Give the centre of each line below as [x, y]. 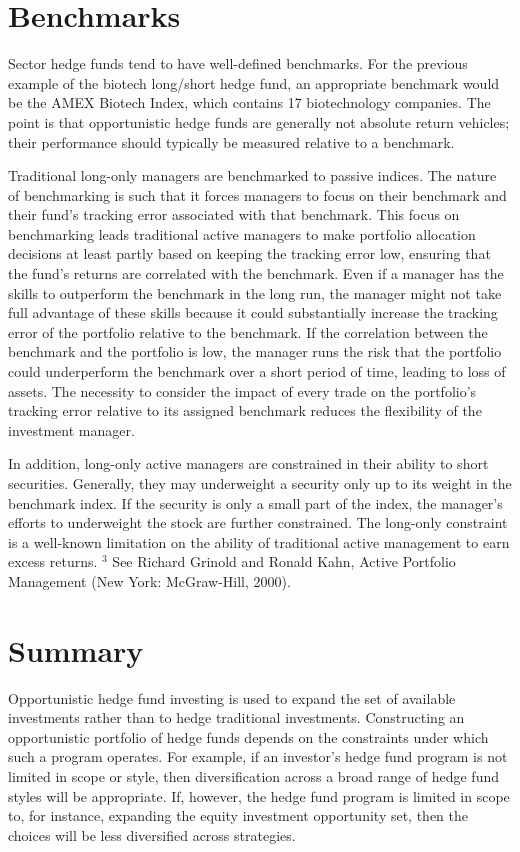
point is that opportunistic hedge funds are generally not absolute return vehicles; [259, 121]
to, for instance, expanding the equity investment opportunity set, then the [238, 815]
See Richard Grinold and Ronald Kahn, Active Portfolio [284, 561]
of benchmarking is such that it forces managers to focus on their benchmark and [257, 194]
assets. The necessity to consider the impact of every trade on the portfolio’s [242, 390]
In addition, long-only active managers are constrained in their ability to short [248, 463]
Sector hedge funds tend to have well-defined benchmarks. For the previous [238, 63]
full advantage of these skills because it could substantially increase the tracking [253, 312]
